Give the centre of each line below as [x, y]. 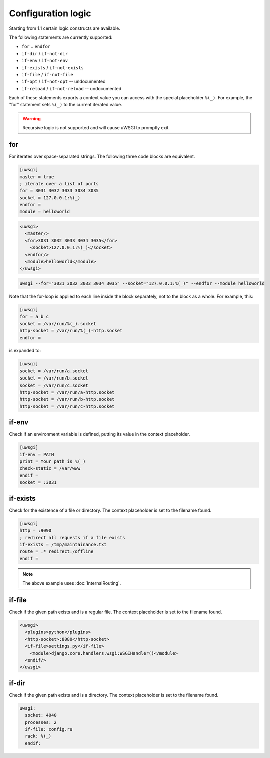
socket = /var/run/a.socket [54, 371]
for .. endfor [36, 46]
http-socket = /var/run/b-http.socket [67, 399]
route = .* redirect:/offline [57, 551]
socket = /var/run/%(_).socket [58, 324]
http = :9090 [36, 530]
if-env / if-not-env [45, 61]
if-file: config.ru [49, 729]
